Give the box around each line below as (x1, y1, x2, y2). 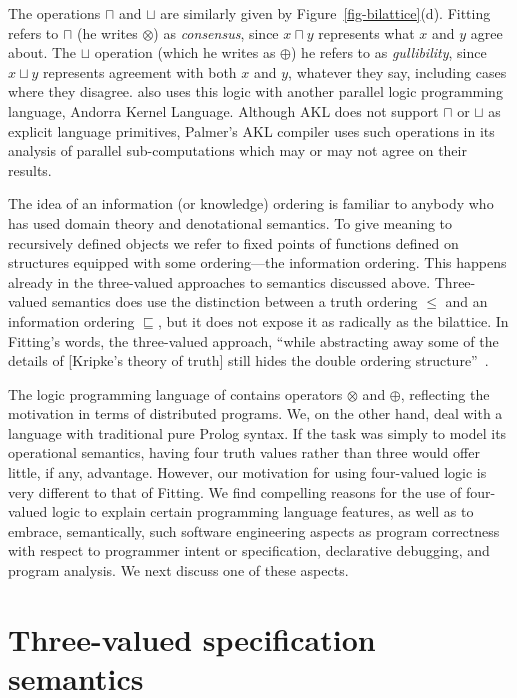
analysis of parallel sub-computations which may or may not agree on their (8, 140, 467, 161)
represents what (318, 22, 415, 43)
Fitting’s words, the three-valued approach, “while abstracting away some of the (8, 330, 499, 351)
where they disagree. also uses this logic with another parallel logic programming (8, 81, 503, 102)
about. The (8, 42, 77, 63)
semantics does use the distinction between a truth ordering (51, 291, 418, 312)
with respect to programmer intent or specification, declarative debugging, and (8, 540, 490, 561)
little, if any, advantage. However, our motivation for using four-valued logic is (8, 462, 487, 483)
